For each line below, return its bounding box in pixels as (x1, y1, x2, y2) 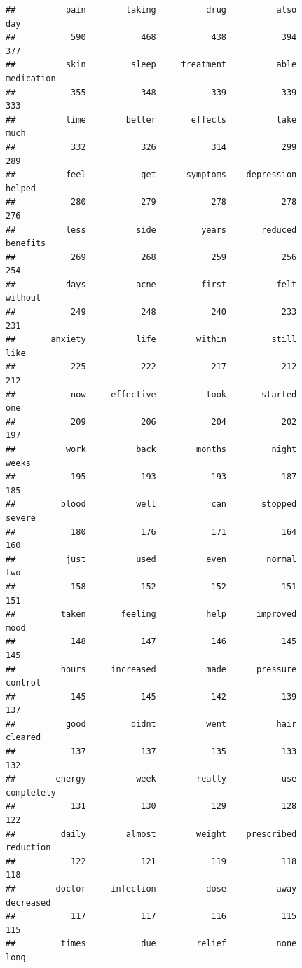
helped (6, 183, 36, 193)
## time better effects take (6, 114, 297, 125)
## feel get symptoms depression (6, 170, 297, 180)
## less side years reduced (6, 224, 297, 235)
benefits (6, 238, 46, 249)
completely (6, 787, 56, 798)
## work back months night (6, 444, 297, 454)
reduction (6, 843, 51, 853)
